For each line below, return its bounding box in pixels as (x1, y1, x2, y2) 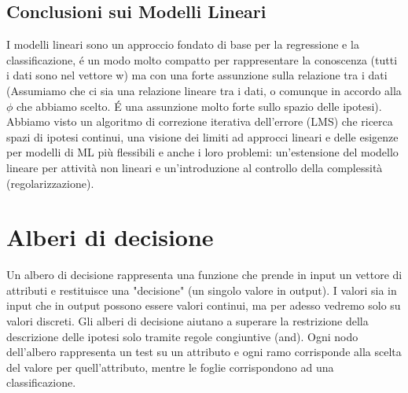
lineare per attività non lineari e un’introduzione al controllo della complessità (6, 159, 383, 175)
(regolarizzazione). (6, 174, 94, 191)
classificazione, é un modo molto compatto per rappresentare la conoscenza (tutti (6, 51, 398, 68)
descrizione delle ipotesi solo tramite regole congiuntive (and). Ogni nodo (6, 328, 358, 344)
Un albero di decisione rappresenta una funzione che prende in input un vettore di (6, 266, 402, 283)
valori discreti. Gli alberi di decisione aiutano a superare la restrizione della (6, 313, 369, 329)
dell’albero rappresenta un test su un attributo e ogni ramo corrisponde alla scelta (6, 343, 402, 360)
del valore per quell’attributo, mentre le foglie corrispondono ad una (6, 358, 334, 375)
